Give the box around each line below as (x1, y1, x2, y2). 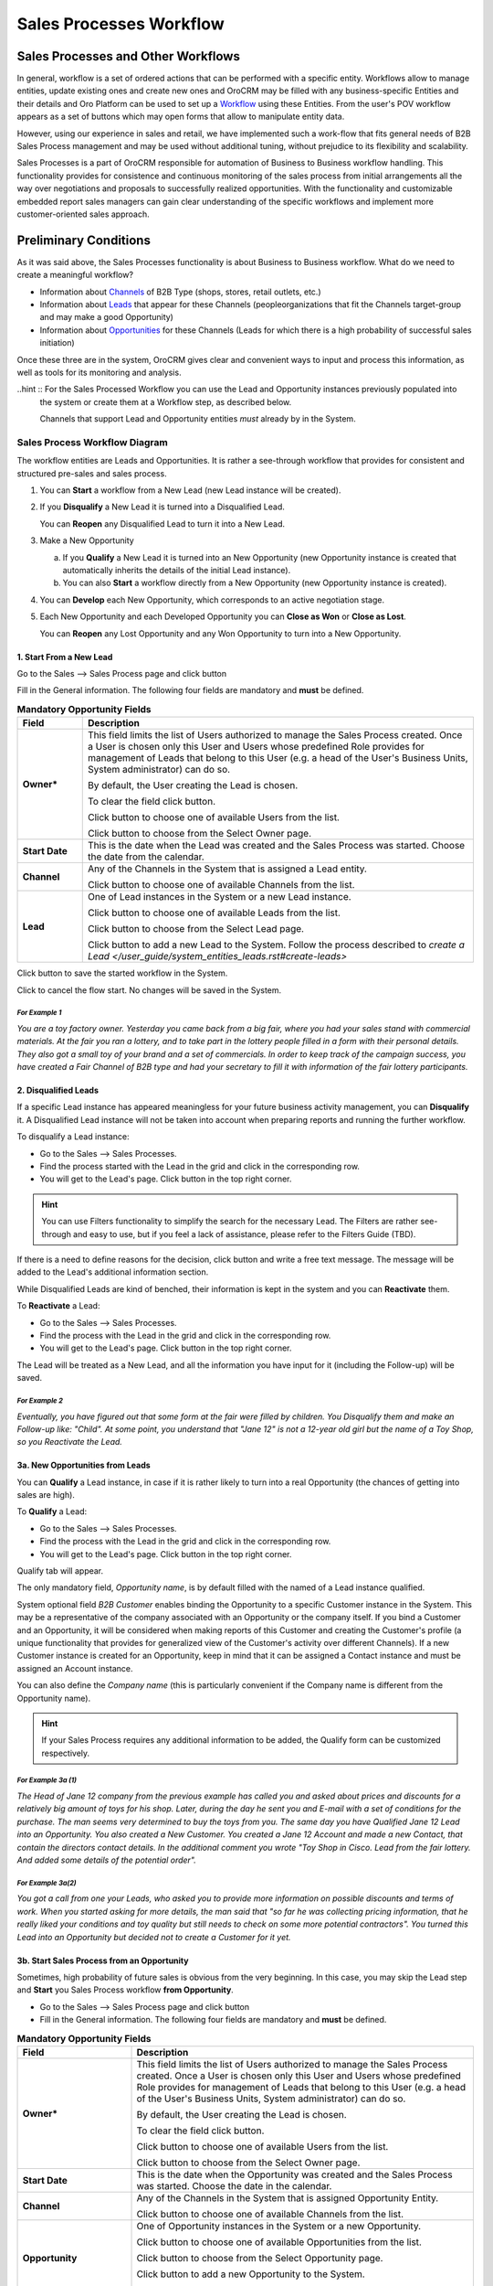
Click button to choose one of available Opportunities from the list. (136, 2236, 422, 2249)
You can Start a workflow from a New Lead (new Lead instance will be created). (39, 485, 341, 496)
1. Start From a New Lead (16, 651, 113, 662)
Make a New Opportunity (39, 535, 134, 546)
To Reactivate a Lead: (16, 1300, 100, 1311)
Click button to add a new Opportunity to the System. (136, 2268, 365, 2281)
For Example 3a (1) (16, 1776, 77, 1785)
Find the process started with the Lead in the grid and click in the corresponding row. (39, 1161, 361, 1172)
